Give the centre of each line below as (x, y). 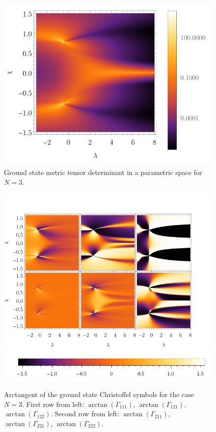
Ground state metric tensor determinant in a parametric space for (103, 172)
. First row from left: (53, 404)
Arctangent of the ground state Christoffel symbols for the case (99, 394)
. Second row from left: (85, 414)
